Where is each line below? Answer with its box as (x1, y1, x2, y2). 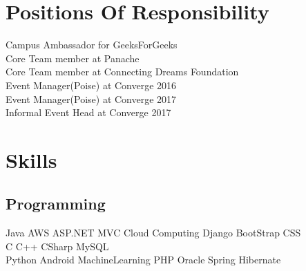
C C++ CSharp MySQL (6, 239, 109, 253)
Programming (6, 193, 106, 214)
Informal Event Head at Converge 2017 (6, 105, 171, 120)
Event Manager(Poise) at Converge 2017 (6, 91, 177, 106)
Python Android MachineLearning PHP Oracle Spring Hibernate (6, 252, 281, 267)
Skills (6, 145, 57, 174)
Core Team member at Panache (6, 50, 140, 65)
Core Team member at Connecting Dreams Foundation (6, 64, 239, 79)
